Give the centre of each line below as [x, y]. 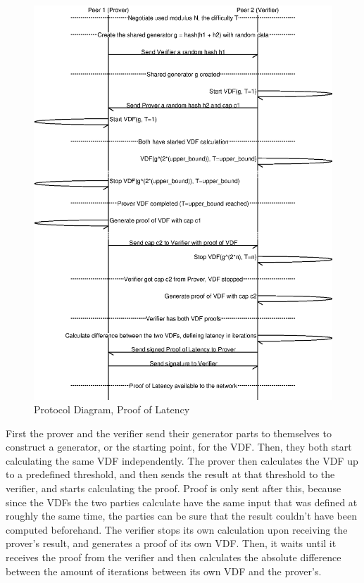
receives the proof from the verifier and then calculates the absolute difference [174, 557]
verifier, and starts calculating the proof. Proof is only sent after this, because [174, 488]
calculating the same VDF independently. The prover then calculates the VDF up [182, 460]
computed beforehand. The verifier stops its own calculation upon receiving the [177, 529]
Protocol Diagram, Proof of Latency [112, 409]
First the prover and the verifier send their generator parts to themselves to [169, 433]
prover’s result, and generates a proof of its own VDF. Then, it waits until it [171, 543]
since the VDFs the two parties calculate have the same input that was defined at [182, 502]
